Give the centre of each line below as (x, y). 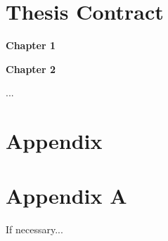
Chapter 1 (31, 45)
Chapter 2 (31, 69)
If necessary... (34, 229)
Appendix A (66, 196)
